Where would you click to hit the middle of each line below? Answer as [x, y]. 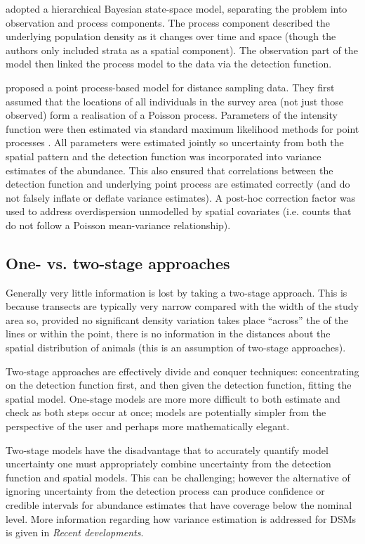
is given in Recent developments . [75, 532]
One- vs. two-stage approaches [118, 263]
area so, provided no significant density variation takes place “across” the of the [177, 319]
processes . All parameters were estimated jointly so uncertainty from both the [175, 142]
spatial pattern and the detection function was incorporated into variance [164, 156]
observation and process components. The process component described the [168, 22]
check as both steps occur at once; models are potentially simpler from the [166, 412]
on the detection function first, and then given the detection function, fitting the [179, 385]
